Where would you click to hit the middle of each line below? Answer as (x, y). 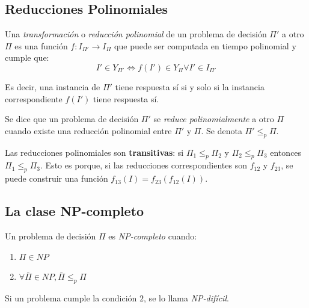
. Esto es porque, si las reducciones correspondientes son (144, 165)
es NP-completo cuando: (153, 236)
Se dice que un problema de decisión (72, 119)
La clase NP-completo (75, 211)
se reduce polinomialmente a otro (214, 119)
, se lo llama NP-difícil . (186, 297)
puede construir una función (57, 178)
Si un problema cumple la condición (71, 297)
